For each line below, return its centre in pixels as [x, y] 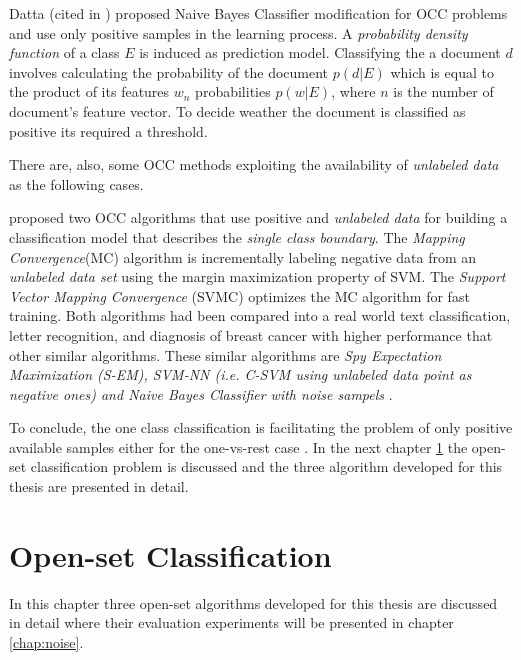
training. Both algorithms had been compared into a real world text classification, [260, 315]
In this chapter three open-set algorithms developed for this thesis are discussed [253, 602]
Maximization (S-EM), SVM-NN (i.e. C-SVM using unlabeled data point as [240, 374]
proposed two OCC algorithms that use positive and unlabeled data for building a [258, 217]
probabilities [233, 91]
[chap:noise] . [46, 641]
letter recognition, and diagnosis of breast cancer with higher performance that [251, 334]
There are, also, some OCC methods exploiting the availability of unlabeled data [254, 164]
